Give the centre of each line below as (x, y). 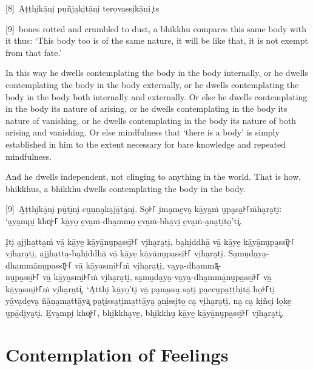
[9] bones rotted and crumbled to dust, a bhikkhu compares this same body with (156, 28)
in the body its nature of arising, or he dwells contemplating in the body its (146, 108)
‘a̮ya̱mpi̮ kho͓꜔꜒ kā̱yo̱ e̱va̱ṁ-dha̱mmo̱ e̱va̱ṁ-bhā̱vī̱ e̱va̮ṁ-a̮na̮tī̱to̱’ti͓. (124, 220)
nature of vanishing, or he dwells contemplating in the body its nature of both (151, 120)
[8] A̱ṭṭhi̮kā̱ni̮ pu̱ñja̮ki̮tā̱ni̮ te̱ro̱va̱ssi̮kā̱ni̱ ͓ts (82, 8)
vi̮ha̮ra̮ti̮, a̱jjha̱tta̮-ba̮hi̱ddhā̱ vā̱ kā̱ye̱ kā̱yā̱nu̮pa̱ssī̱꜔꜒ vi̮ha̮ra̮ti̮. (116, 253)
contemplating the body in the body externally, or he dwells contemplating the (152, 84)
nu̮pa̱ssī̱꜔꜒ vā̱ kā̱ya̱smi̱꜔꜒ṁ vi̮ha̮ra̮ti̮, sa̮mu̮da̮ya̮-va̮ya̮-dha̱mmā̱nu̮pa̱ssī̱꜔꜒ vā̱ (139, 277)
